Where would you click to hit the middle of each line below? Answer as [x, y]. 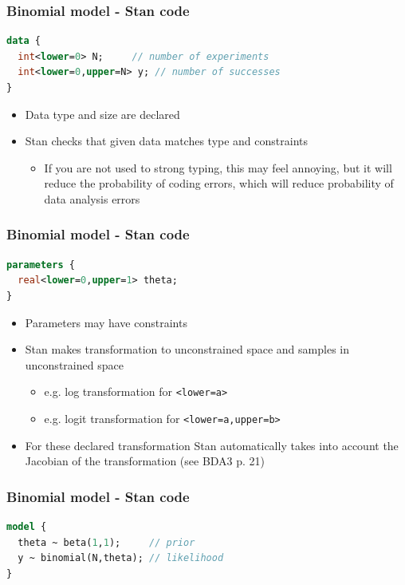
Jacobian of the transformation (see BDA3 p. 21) [145, 461]
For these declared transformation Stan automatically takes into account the [212, 445]
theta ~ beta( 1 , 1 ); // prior [106, 542]
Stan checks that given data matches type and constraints [167, 141]
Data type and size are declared [102, 114]
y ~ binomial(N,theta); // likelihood [121, 558]
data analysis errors [92, 198]
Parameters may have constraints [106, 322]
